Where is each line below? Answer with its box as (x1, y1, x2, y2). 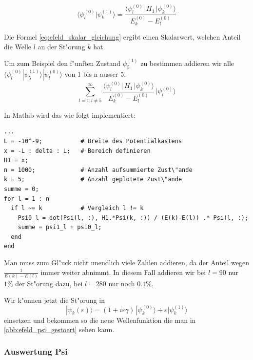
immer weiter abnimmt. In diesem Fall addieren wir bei (40, 267, 206, 277)
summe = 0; (4, 185, 39, 192)
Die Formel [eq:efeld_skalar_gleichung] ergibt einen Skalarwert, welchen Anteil (4, 32, 241, 42)
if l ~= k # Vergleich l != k (11, 205, 144, 212)
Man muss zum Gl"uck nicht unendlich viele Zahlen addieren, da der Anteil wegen (4, 257, 249, 268)
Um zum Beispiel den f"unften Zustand (4, 58, 120, 68)
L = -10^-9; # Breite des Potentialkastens (4, 137, 182, 145)
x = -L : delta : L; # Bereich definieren (4, 147, 151, 154)
